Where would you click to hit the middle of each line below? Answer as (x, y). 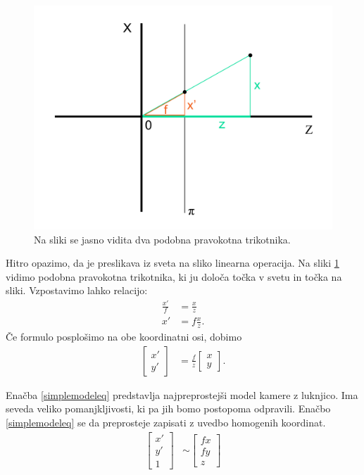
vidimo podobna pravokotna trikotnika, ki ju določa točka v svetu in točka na (174, 276)
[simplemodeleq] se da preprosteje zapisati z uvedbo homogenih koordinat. (166, 423)
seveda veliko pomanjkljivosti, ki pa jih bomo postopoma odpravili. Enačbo (168, 408)
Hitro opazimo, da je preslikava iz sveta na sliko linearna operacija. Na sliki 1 (172, 263)
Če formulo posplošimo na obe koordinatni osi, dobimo (124, 337)
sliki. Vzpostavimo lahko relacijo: (77, 290)
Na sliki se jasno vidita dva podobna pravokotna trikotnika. (162, 239)
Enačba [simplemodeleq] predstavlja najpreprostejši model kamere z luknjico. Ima (182, 394)
